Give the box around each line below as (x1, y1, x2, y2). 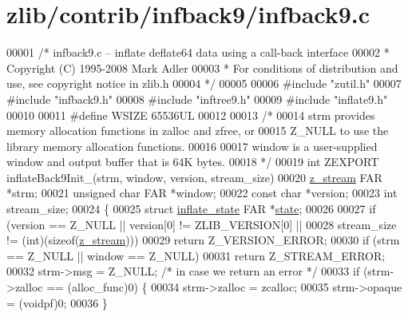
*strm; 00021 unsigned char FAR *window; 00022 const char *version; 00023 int (6, 184, 398, 201)
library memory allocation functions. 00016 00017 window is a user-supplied (6, 137, 378, 154)
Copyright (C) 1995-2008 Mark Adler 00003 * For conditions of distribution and (6, 59, 398, 76)
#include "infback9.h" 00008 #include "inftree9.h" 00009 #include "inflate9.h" (6, 90, 388, 107)
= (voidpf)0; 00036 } (6, 294, 108, 311)
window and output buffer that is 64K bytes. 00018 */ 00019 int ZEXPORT (6, 153, 379, 170)
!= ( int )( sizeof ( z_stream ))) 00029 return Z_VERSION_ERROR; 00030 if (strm (6, 232, 400, 248)
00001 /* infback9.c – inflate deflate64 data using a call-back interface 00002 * (6, 44, 390, 61)
